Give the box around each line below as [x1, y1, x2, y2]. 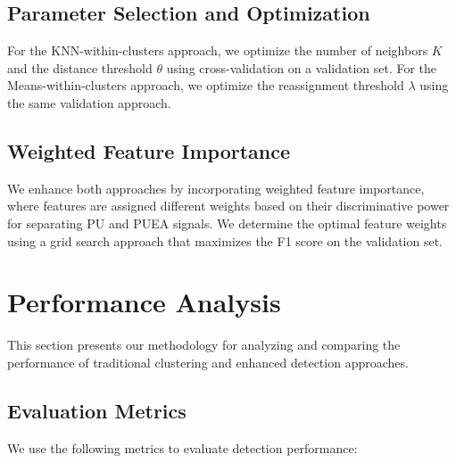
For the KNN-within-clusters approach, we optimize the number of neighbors [7, 41, 428, 60]
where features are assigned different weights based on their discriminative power [7, 196, 450, 215]
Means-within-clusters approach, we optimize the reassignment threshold [7, 76, 404, 95]
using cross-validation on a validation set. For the [166, 58, 437, 77]
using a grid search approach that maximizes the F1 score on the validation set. [7, 231, 443, 250]
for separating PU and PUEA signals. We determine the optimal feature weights [7, 213, 447, 232]
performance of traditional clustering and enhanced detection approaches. [7, 352, 409, 371]
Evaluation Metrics [7, 396, 187, 424]
